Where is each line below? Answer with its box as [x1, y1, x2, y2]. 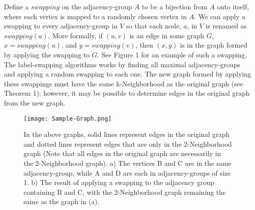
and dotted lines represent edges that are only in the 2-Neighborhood [24, 138, 232, 149]
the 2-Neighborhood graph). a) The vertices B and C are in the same [24, 157, 231, 168]
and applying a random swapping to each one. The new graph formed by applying [4, 69, 252, 79]
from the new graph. [4, 97, 65, 107]
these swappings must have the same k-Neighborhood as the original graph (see [4, 78, 243, 88]
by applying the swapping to [4, 49, 90, 59]
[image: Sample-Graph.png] [24, 115, 112, 122]
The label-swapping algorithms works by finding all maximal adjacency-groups [4, 59, 240, 69]
